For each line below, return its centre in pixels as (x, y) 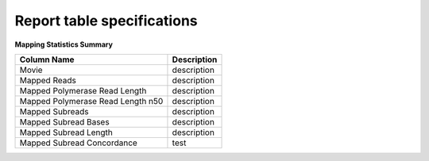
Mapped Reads (48, 80)
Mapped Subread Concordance (79, 143)
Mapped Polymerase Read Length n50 (91, 101)
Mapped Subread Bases (65, 121)
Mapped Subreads (54, 111)
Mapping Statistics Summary (64, 44)
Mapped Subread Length (66, 132)
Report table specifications (106, 21)
